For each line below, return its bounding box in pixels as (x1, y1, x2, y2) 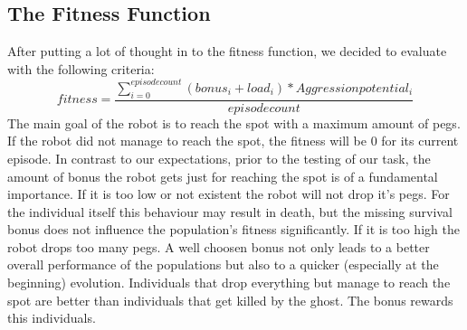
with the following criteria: (7, 59, 155, 78)
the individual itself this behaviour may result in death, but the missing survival (7, 202, 453, 221)
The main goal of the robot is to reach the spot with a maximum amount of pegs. (7, 113, 461, 132)
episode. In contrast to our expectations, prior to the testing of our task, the (7, 148, 431, 167)
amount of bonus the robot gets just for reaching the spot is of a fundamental (7, 166, 438, 185)
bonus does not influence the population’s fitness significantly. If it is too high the (7, 220, 460, 239)
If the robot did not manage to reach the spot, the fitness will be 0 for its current (7, 131, 459, 150)
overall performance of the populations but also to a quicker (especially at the (7, 255, 439, 274)
